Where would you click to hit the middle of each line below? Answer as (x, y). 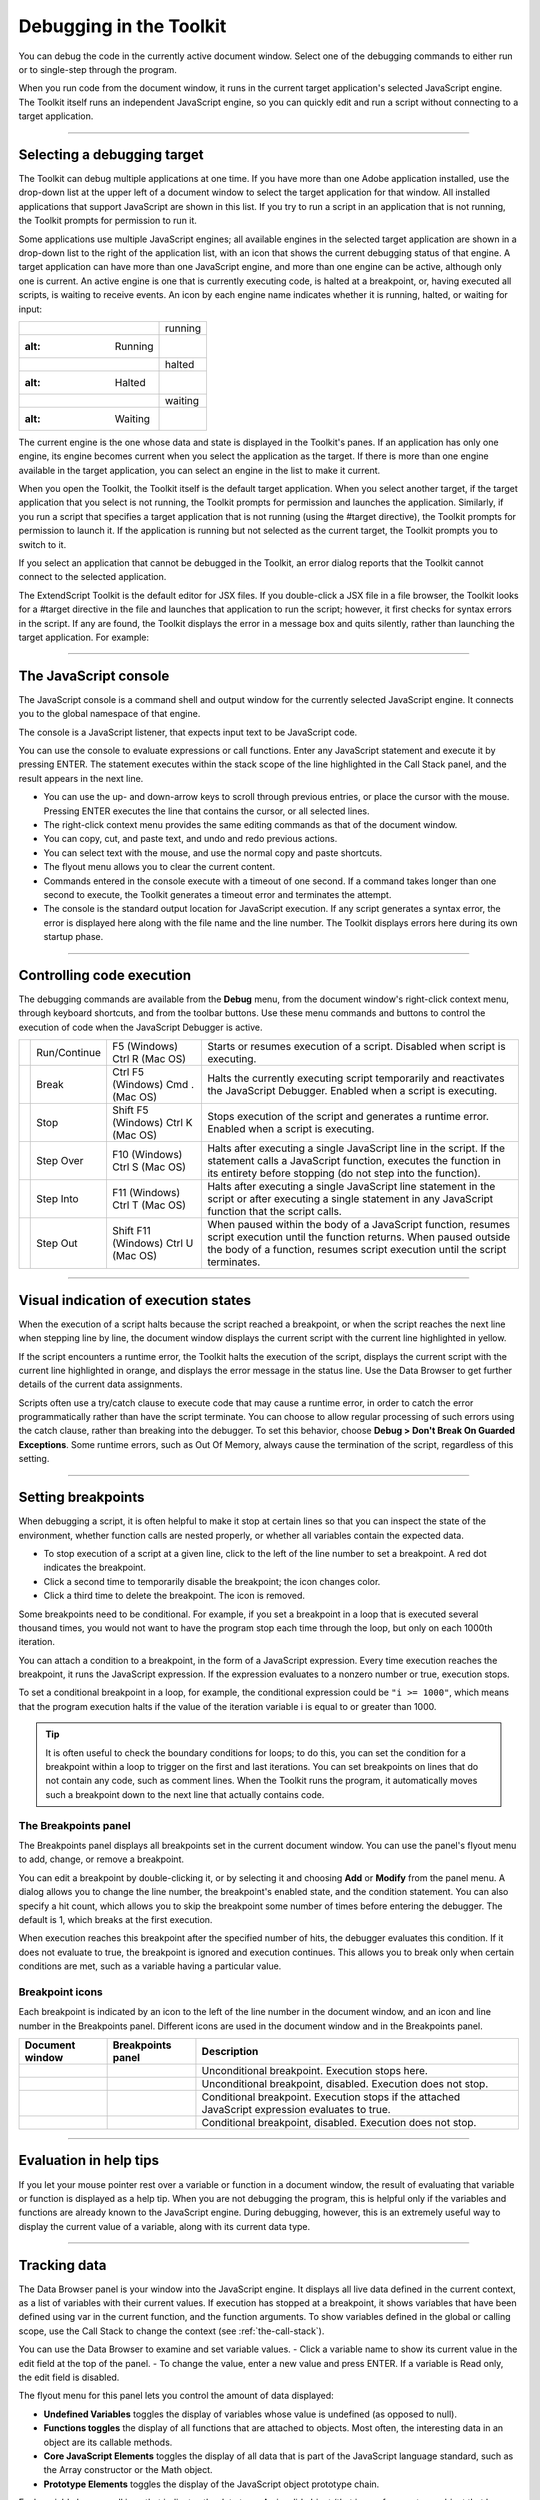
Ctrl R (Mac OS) (149, 1059)
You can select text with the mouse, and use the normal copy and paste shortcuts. (213, 852)
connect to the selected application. (92, 577)
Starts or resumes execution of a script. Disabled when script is (356, 1047)
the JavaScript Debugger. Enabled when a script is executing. (352, 1091)
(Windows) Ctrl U (152, 1243)
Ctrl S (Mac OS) (149, 1167)
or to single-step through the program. (97, 69)
